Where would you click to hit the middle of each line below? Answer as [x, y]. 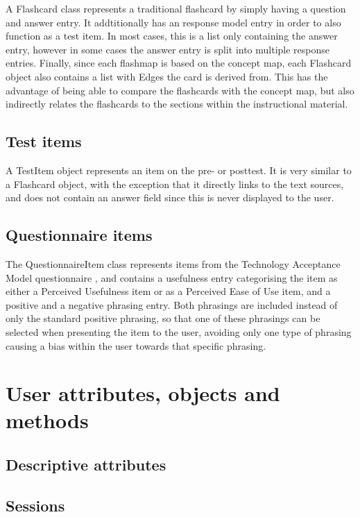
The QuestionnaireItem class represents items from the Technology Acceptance [173, 263]
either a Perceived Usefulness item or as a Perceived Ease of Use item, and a [168, 291]
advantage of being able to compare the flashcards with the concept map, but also [180, 90]
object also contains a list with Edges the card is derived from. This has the [167, 76]
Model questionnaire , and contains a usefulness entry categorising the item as [172, 277]
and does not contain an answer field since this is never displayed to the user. [170, 197]
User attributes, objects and [143, 393]
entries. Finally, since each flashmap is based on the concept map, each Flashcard [179, 63]
